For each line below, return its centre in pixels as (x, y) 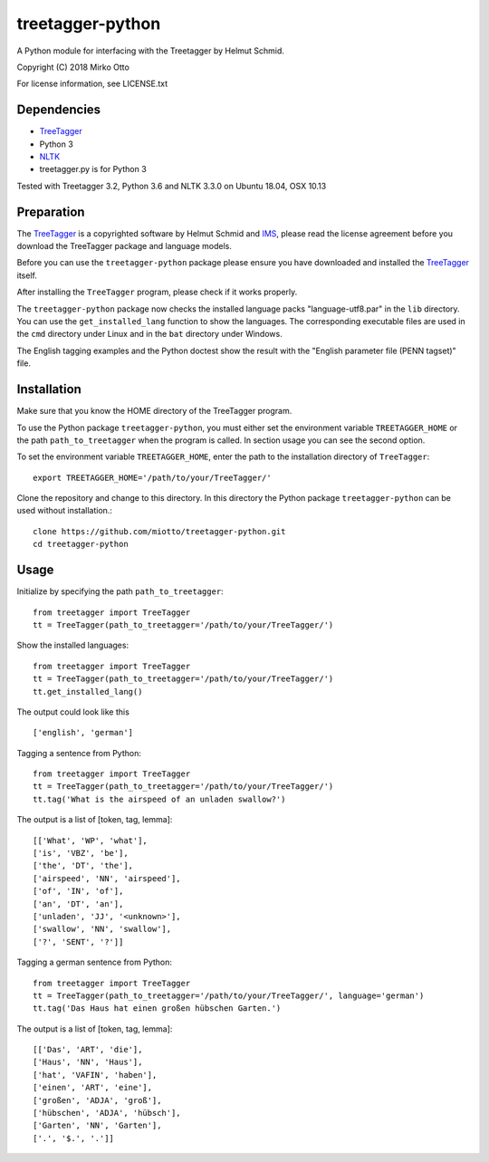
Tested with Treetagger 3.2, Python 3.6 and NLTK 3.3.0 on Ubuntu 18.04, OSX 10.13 (172, 186)
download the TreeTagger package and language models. (125, 246)
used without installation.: (65, 511)
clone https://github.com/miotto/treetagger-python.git (159, 531)
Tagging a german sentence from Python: (94, 962)
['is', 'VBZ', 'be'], (81, 853)
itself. (27, 275)
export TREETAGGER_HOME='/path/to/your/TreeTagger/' (152, 477)
